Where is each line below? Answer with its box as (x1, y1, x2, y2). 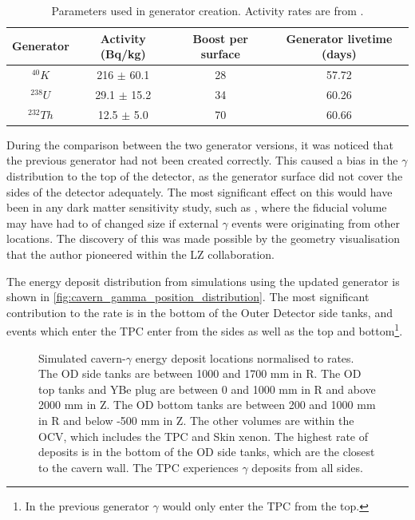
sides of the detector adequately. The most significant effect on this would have (6, 183, 393, 200)
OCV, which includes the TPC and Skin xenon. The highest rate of (38, 427, 369, 444)
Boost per (192, 30, 248, 46)
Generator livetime (286, 30, 393, 46)
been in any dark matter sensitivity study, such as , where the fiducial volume (6, 199, 387, 216)
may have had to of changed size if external (6, 214, 219, 231)
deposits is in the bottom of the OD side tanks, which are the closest (38, 443, 375, 460)
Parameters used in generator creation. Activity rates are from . (51, 2, 364, 18)
